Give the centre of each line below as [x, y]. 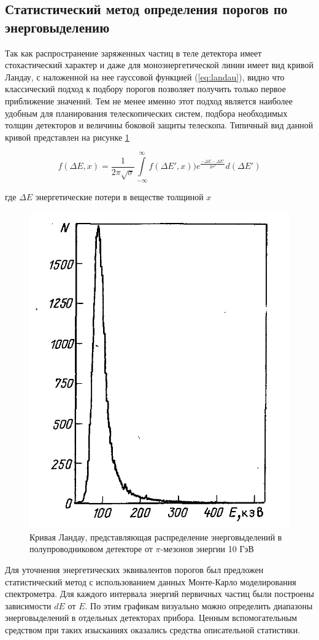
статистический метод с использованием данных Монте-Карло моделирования [151, 581]
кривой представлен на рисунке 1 [67, 137]
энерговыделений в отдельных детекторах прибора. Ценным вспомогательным [151, 618]
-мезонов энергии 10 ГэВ [207, 549]
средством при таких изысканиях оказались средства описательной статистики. [153, 629]
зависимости [28, 605]
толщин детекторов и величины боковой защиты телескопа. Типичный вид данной [159, 125]
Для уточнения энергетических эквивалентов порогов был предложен [134, 569]
